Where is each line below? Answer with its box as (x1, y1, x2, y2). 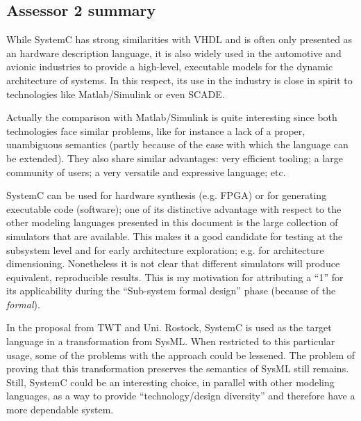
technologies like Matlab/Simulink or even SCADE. (6, 86, 225, 101)
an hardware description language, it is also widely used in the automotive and (6, 45, 342, 60)
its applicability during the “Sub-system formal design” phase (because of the (6, 283, 336, 298)
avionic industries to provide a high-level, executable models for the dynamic (6, 59, 333, 74)
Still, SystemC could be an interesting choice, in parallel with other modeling (6, 374, 335, 389)
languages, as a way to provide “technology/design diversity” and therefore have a (6, 388, 355, 403)
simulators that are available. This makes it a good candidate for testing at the (6, 228, 343, 243)
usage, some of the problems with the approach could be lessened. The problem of (6, 347, 355, 362)
